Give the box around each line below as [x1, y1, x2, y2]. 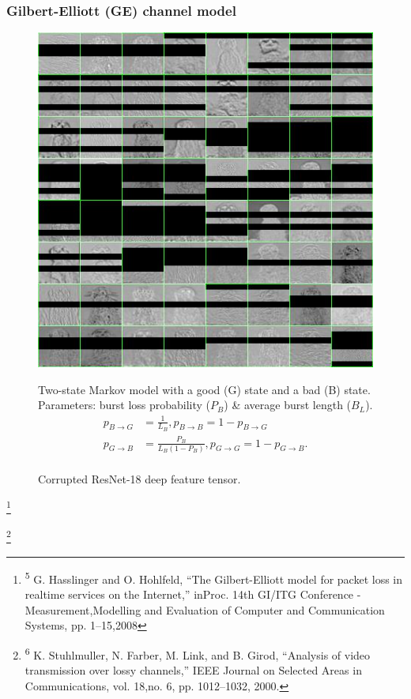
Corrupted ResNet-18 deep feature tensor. [38, 470, 241, 487]
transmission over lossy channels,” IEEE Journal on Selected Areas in [25, 662, 362, 678]
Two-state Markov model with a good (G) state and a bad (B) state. [38, 381, 371, 397]
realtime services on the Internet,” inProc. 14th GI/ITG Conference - [25, 586, 361, 603]
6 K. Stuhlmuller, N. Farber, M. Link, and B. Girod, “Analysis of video [25, 645, 371, 663]
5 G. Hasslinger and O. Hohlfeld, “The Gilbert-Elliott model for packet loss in [25, 568, 403, 587]
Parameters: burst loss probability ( [38, 396, 211, 413]
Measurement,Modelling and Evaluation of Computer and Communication [25, 601, 385, 618]
